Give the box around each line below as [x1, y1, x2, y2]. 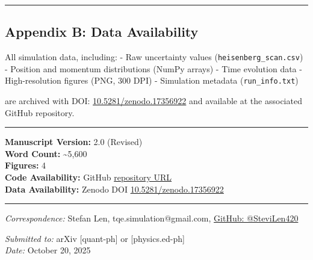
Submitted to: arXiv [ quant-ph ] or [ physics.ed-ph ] [5, 232, 185, 244]
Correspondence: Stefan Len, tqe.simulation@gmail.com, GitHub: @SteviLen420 [5, 212, 299, 224]
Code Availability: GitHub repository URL [5, 171, 172, 184]
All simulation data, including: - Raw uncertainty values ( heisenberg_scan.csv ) [5, 51, 303, 63]
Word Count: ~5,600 [5, 147, 87, 159]
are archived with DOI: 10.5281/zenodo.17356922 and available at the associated [5, 94, 302, 107]
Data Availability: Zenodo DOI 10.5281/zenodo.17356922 [5, 182, 224, 195]
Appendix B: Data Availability [5, 22, 199, 41]
